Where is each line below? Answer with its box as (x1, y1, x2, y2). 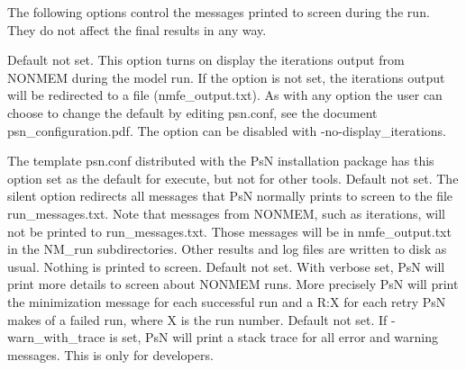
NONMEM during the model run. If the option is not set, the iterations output (7, 68, 445, 86)
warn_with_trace (7, 328, 105, 347)
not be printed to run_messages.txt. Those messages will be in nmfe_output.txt (7, 221, 452, 240)
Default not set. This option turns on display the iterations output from (7, 50, 405, 69)
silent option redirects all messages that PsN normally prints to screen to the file (7, 186, 453, 205)
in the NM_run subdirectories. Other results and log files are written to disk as (7, 239, 447, 258)
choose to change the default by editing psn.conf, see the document (7, 103, 378, 122)
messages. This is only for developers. (7, 345, 214, 364)
